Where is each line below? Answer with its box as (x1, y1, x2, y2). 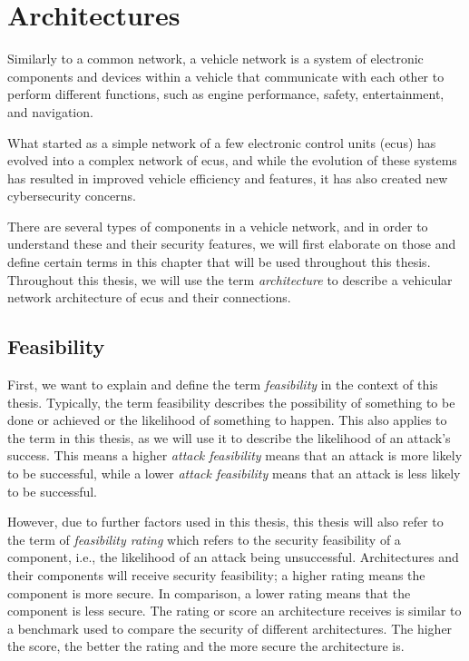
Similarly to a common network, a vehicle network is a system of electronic (7, 49, 424, 68)
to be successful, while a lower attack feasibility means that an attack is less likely (7, 464, 461, 483)
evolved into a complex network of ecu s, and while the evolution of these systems (7, 151, 457, 170)
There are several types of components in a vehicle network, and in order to (7, 216, 428, 235)
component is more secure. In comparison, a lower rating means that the (7, 583, 411, 602)
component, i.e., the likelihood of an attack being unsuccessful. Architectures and (7, 548, 459, 567)
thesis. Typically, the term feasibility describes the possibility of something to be (7, 392, 455, 411)
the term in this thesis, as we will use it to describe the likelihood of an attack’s (7, 428, 451, 447)
